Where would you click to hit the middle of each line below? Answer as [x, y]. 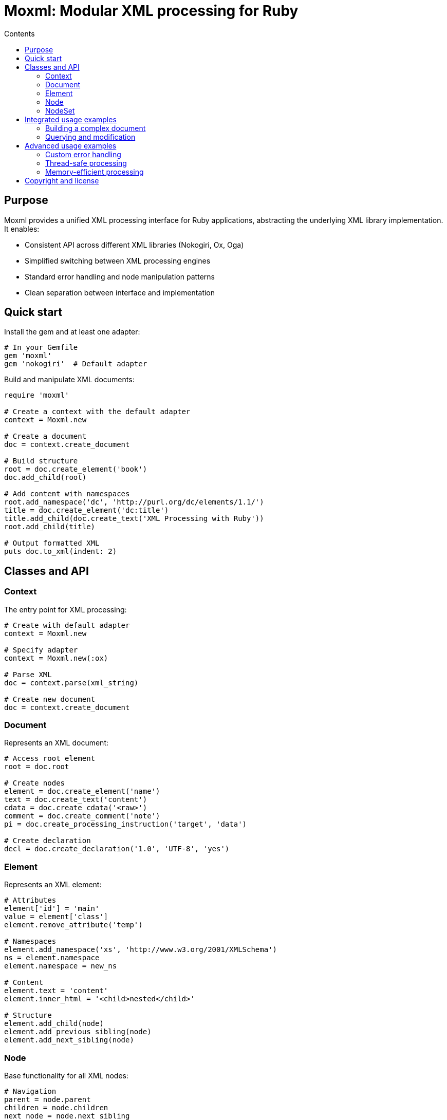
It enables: [22, 229]
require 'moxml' [37, 395]
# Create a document [45, 436]
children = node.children [56, 1107]
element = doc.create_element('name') [82, 791]
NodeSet [60, 110]
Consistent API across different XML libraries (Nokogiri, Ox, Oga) [134, 245]
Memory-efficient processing [95, 172]
